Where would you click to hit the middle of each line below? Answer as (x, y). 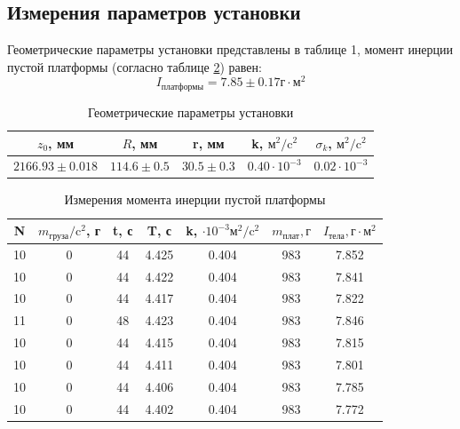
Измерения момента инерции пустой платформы (195, 199)
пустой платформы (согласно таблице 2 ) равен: (135, 66)
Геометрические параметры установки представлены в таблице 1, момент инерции (230, 49)
